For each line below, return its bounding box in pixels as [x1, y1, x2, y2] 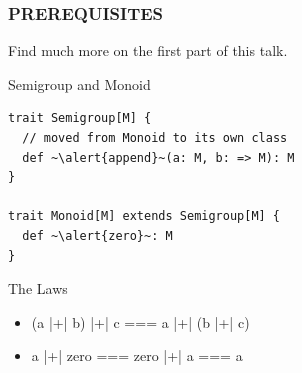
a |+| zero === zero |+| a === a [31, 345, 243, 366]
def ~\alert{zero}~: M [22, 228, 173, 243]
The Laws [8, 278, 68, 299]
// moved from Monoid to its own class [22, 131, 288, 145]
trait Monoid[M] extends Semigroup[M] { [8, 209, 281, 224]
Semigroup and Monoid [8, 73, 151, 94]
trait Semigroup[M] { [8, 111, 152, 126]
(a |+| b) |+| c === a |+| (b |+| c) [31, 311, 250, 332]
